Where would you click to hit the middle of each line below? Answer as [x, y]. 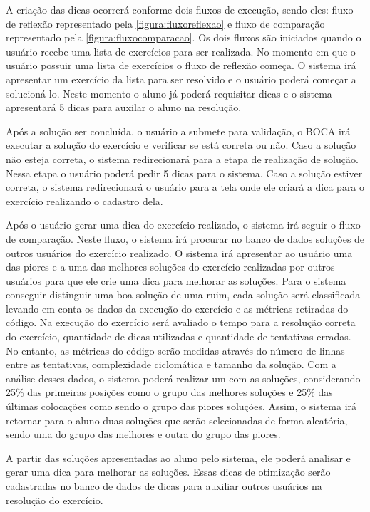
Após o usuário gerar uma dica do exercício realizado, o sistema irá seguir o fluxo [183, 225]
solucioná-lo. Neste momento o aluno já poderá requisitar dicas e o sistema [169, 93]
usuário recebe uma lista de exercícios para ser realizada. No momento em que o [181, 51]
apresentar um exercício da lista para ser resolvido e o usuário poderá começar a [181, 79]
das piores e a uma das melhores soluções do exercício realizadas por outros [170, 267]
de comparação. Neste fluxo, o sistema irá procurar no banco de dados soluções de [185, 238]
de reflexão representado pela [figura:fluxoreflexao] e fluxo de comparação [165, 23]
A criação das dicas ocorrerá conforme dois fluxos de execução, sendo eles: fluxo [180, 9]
